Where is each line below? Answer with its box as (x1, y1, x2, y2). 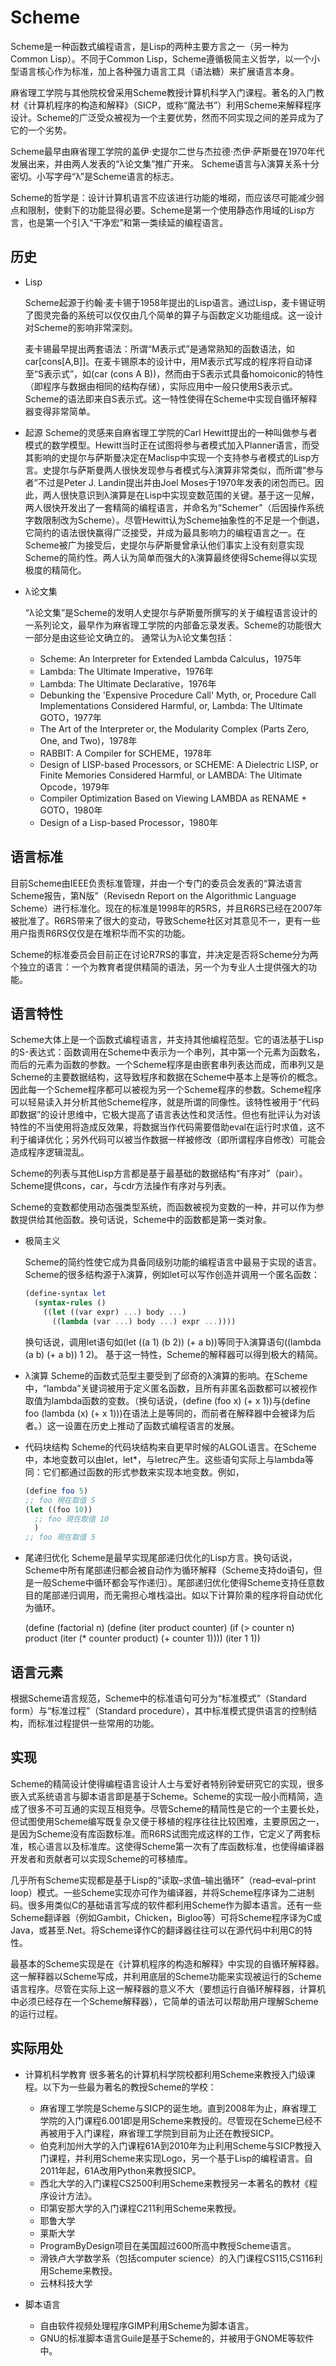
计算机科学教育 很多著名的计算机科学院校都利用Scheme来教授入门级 (24, 2068, 307, 2080)
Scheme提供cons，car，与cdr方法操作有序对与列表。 (10, 1180, 232, 1192)
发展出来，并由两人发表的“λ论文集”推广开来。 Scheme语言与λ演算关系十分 (10, 157, 320, 170)
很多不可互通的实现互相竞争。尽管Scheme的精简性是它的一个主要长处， (27, 1802, 325, 1815)
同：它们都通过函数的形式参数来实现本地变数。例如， (24, 1466, 245, 1478)
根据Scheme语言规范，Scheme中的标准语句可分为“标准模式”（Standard (10, 1692, 307, 1704)
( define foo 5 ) (24, 1486, 89, 1496)
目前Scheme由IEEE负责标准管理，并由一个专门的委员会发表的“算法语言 (10, 877, 303, 889)
